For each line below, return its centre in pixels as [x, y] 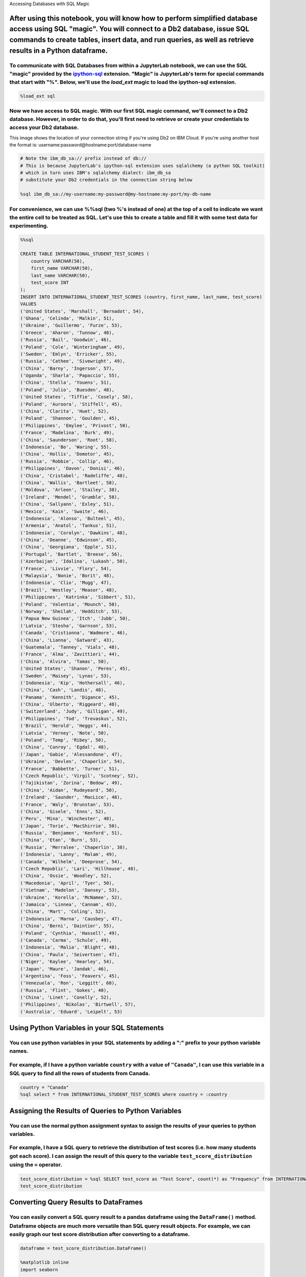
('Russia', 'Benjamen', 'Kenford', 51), [71, 833]
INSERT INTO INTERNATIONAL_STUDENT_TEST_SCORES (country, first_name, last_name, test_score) [141, 297]
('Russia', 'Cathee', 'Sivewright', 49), [73, 361]
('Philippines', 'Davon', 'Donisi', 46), [73, 468]
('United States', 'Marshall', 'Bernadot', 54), [82, 311]
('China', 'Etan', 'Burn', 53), [61, 840]
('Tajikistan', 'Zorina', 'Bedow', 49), [71, 783]
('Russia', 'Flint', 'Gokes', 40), [65, 990]
